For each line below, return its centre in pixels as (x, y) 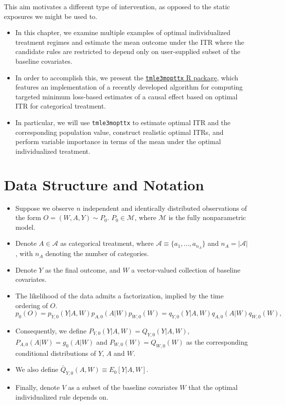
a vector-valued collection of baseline (186, 269)
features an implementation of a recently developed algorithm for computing (129, 87)
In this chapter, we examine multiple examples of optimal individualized (123, 32)
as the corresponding (217, 341)
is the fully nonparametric (207, 217)
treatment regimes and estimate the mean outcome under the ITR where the (130, 42)
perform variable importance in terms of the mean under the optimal (118, 141)
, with (24, 253)
